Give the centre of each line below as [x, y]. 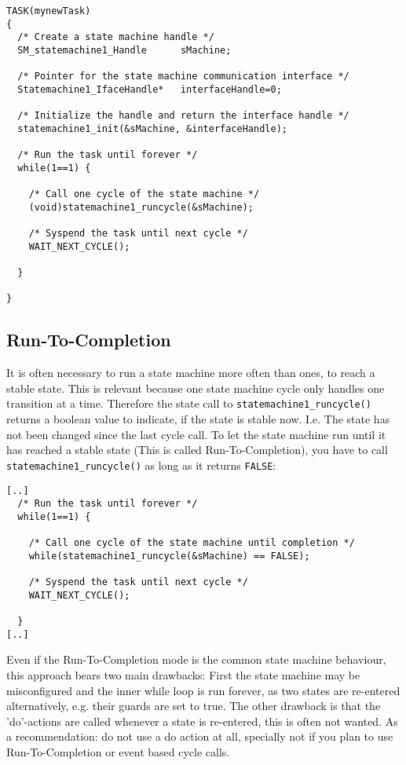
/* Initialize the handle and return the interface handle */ [183, 116]
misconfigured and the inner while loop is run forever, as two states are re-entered [203, 690]
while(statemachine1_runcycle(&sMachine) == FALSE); [169, 556]
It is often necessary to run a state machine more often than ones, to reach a [191, 373]
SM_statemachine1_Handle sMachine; [124, 50]
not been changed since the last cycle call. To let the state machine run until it [196, 434]
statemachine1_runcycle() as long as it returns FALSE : [141, 465]
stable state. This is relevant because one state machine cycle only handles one [196, 388]
